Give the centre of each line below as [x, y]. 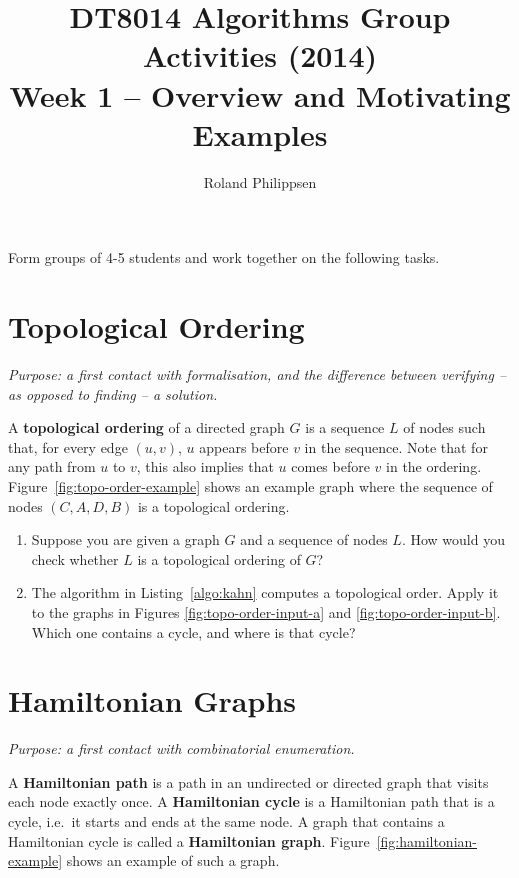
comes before [330, 466]
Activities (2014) [260, 55]
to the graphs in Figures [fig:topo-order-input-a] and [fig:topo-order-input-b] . [266, 611]
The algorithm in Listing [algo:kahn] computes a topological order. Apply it [265, 592]
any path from [52, 466]
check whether [75, 558]
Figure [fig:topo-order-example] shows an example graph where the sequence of [250, 485]
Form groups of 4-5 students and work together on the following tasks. [224, 257]
